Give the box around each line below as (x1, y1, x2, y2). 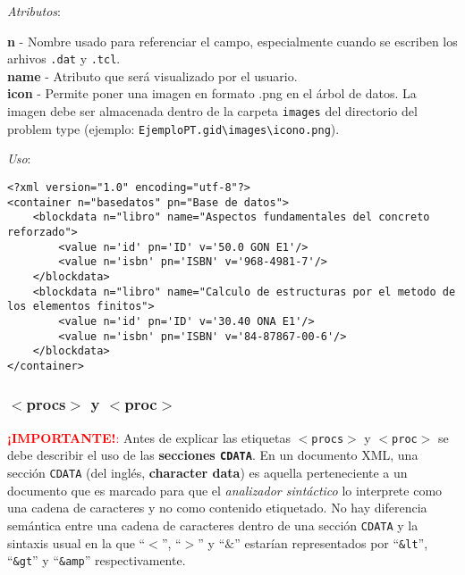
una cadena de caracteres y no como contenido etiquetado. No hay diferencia (7, 498, 427, 517)
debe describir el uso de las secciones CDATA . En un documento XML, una (7, 446, 418, 464)
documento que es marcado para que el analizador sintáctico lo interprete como (7, 480, 443, 499)
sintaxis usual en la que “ (7, 533, 146, 552)
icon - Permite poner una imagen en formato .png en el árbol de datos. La (7, 84, 417, 103)
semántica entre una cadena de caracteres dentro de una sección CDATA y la (7, 515, 418, 534)
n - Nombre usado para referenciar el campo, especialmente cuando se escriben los (7, 31, 458, 50)
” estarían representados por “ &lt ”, (234, 533, 428, 552)
